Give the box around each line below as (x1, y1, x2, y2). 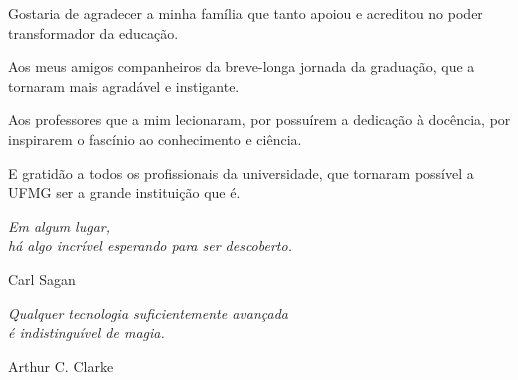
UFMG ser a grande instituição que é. (8, 182, 241, 203)
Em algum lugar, (8, 215, 111, 236)
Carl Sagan (8, 268, 76, 289)
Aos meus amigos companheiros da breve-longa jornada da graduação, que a (8, 56, 475, 77)
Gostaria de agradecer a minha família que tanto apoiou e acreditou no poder (8, 3, 483, 23)
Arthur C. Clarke (8, 355, 114, 376)
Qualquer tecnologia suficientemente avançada (8, 302, 288, 323)
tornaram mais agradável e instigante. (8, 75, 240, 96)
